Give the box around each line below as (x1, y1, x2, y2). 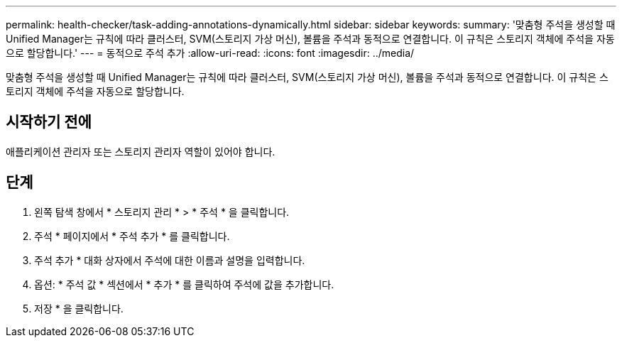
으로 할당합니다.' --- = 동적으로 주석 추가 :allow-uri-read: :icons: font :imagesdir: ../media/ (6, 47, 415, 59)
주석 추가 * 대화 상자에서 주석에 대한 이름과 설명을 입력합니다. (34, 254, 305, 266)
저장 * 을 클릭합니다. (34, 302, 124, 315)
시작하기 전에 (6, 113, 92, 131)
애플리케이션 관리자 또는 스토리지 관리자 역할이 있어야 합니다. (6, 145, 275, 158)
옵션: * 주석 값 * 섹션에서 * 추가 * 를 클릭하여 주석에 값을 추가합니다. (34, 278, 334, 290)
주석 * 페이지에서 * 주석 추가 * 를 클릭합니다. (34, 229, 230, 242)
